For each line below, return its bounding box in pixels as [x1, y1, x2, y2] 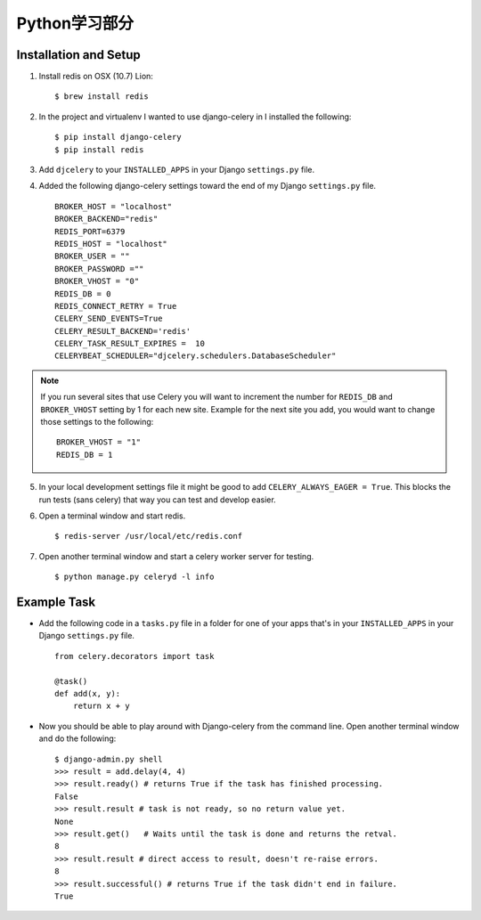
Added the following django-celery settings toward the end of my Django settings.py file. [38, 181, 377, 191]
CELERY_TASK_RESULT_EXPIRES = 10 [54, 338, 205, 349]
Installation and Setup [16, 47, 142, 62]
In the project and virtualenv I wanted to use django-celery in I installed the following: [38, 111, 352, 122]
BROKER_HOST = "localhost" [54, 201, 173, 211]
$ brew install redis [54, 92, 149, 102]
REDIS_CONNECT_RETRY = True [54, 301, 177, 311]
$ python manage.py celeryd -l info [54, 572, 215, 582]
